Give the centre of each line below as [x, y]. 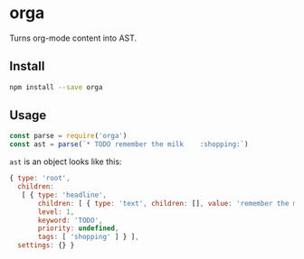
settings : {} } [46, 245]
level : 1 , [56, 212]
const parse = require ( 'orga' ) [68, 136]
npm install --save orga [56, 87]
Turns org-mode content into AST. [73, 38]
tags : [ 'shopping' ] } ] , [89, 237]
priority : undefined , [78, 228]
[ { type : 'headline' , [64, 195]
